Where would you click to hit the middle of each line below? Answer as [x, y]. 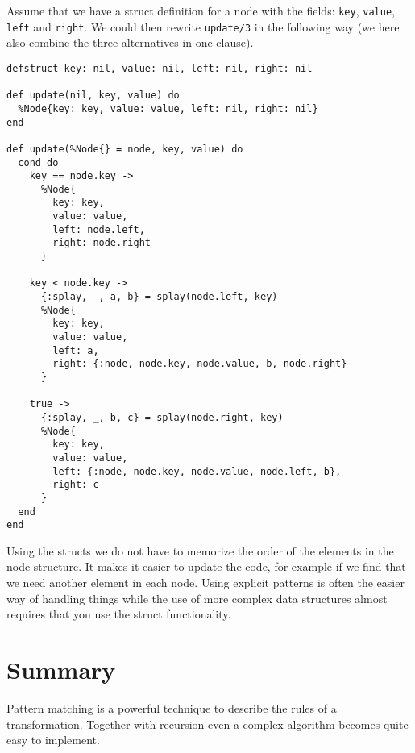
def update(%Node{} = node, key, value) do [125, 149]
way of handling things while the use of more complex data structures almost [197, 598]
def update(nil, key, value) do [93, 96]
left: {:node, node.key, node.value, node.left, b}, [197, 471]
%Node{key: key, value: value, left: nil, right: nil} [168, 108]
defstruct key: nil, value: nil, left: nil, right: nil [160, 68]
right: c [76, 485]
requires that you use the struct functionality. [119, 614]
